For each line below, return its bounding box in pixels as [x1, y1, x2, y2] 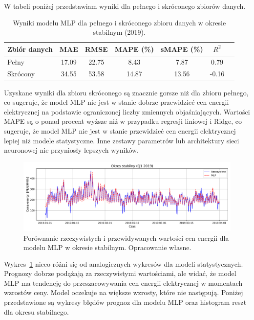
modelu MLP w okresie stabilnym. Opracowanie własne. [23, 242, 191, 252]
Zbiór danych [7, 44, 53, 54]
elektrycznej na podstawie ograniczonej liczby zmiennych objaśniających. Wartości [4, 106, 250, 116]
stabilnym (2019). [93, 27, 146, 37]
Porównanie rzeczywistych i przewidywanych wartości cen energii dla [23, 232, 229, 243]
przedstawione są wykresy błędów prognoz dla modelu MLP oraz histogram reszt [4, 297, 247, 307]
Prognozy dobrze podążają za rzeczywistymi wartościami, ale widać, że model [4, 268, 236, 278]
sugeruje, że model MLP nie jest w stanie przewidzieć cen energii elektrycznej [4, 125, 236, 136]
